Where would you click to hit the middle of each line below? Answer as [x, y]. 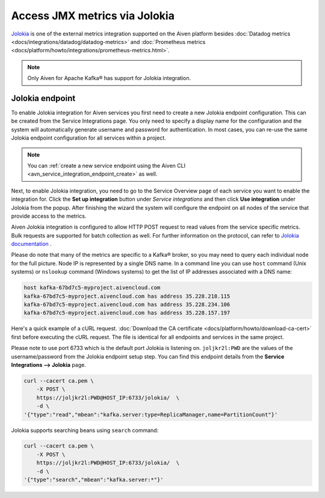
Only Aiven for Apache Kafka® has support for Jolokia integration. [109, 78]
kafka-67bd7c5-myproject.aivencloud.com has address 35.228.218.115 [127, 296]
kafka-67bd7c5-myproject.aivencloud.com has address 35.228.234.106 [127, 305]
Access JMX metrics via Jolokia [93, 16]
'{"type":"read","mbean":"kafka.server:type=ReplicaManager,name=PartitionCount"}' [151, 414]
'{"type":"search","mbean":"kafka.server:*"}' [94, 480]
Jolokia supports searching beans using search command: [85, 430]
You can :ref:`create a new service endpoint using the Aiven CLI [107, 165]
